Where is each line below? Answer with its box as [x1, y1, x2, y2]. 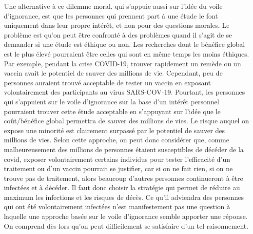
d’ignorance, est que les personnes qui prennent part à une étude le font [4, 10, 218, 20]
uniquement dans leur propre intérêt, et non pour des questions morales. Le [4, 20, 230, 30]
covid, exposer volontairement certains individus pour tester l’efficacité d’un [4, 154, 231, 164]
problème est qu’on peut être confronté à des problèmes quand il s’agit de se [4, 29, 232, 39]
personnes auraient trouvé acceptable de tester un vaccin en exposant [4, 77, 211, 87]
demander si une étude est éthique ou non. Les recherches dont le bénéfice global [4, 39, 245, 49]
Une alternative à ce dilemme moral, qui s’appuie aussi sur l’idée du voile [4, 1, 223, 11]
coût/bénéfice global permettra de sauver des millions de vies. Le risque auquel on [4, 116, 249, 126]
